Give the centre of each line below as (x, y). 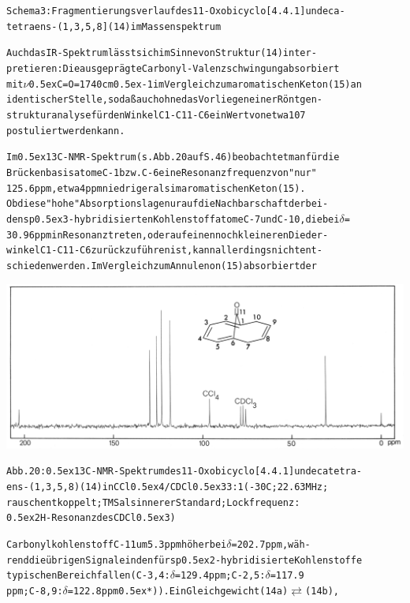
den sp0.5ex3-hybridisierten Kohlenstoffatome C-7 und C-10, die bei (173, 219)
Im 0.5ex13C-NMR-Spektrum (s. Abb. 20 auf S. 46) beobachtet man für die (173, 157)
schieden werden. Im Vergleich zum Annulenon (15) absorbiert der (162, 266)
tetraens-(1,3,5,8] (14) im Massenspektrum (114, 26)
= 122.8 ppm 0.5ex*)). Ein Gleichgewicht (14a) (178, 591)
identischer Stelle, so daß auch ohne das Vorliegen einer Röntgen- (164, 100)
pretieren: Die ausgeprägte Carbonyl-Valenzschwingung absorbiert (173, 68)
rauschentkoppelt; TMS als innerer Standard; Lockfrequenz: (153, 502)
